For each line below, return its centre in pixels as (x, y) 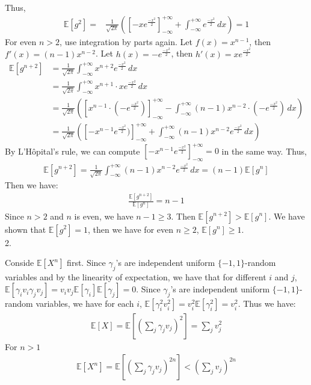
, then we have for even (131, 229)
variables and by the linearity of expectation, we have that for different (136, 276)
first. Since (86, 263)
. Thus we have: (267, 303)
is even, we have (104, 216)
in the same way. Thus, (264, 151)
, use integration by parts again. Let (126, 41)
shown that (26, 229)
